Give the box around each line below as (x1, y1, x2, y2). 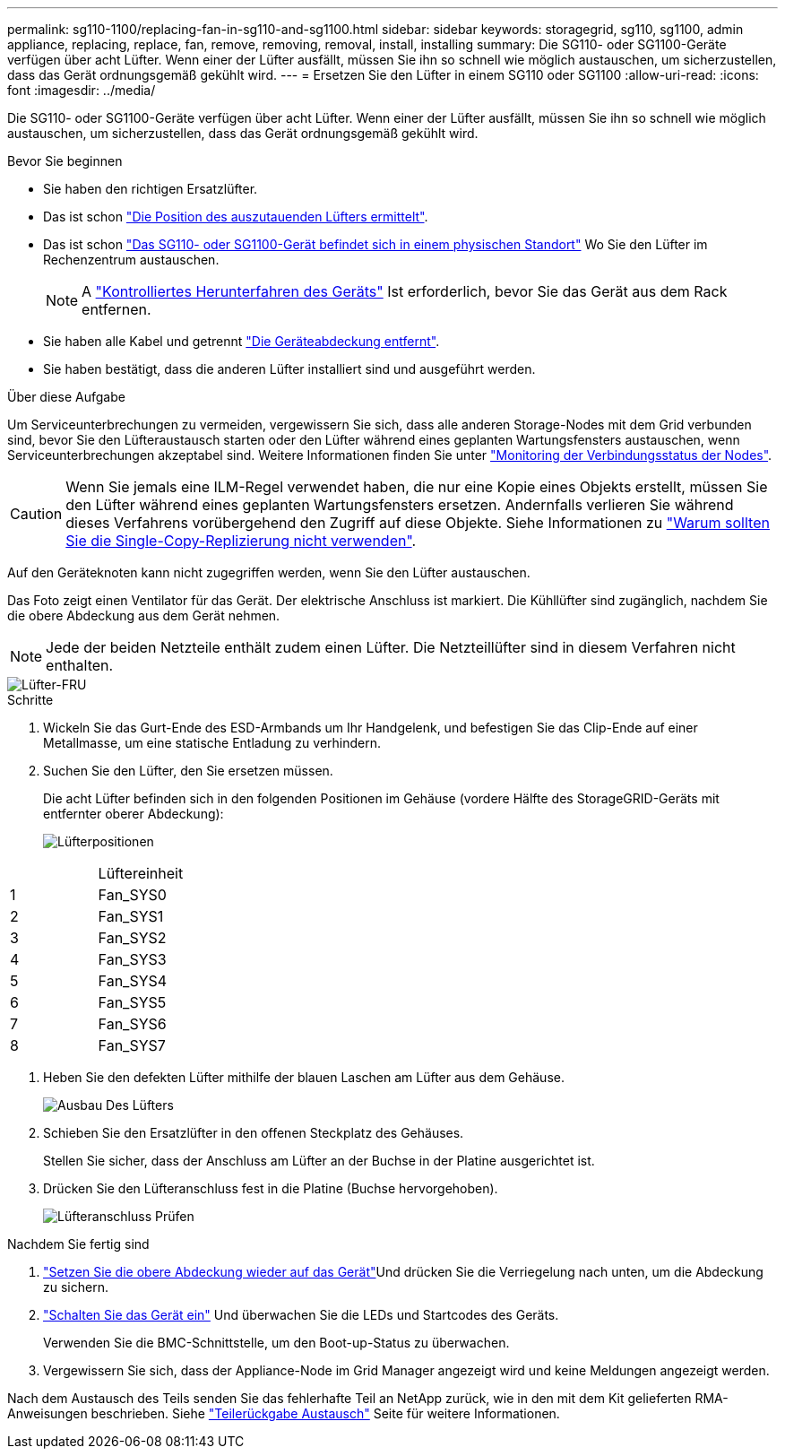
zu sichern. (43, 1279, 108, 1295)
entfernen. (82, 300, 151, 318)
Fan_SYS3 (98, 950, 167, 968)
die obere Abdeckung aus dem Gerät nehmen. (7, 608, 280, 623)
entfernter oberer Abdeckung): (43, 806, 224, 821)
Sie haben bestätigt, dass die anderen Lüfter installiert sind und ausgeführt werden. (43, 361, 536, 377)
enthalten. (46, 656, 114, 674)
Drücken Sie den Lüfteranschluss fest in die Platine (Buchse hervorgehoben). (43, 1181, 498, 1196)
